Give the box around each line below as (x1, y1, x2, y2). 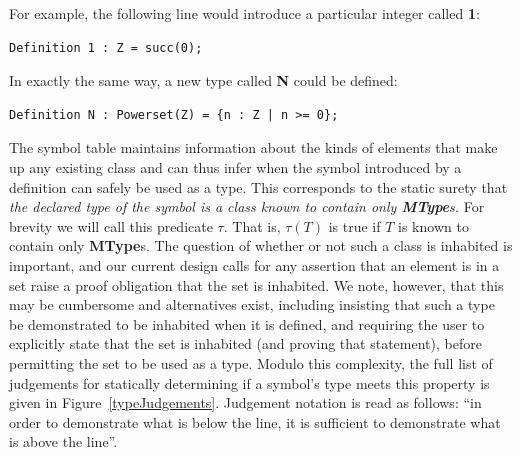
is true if (328, 215, 381, 236)
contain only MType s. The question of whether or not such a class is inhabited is (9, 235, 513, 256)
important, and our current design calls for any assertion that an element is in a (9, 254, 500, 275)
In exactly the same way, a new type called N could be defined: (9, 70, 398, 91)
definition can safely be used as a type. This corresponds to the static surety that (9, 176, 508, 197)
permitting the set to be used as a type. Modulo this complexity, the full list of (9, 352, 493, 373)
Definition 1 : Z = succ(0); (9, 40, 203, 55)
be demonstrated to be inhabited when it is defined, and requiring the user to (9, 313, 485, 334)
